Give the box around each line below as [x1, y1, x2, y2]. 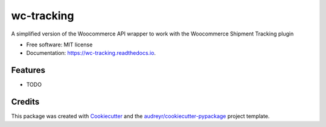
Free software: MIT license [26, 41, 93, 48]
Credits [11, 97, 40, 107]
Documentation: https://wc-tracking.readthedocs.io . [26, 49, 156, 57]
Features [11, 65, 45, 75]
